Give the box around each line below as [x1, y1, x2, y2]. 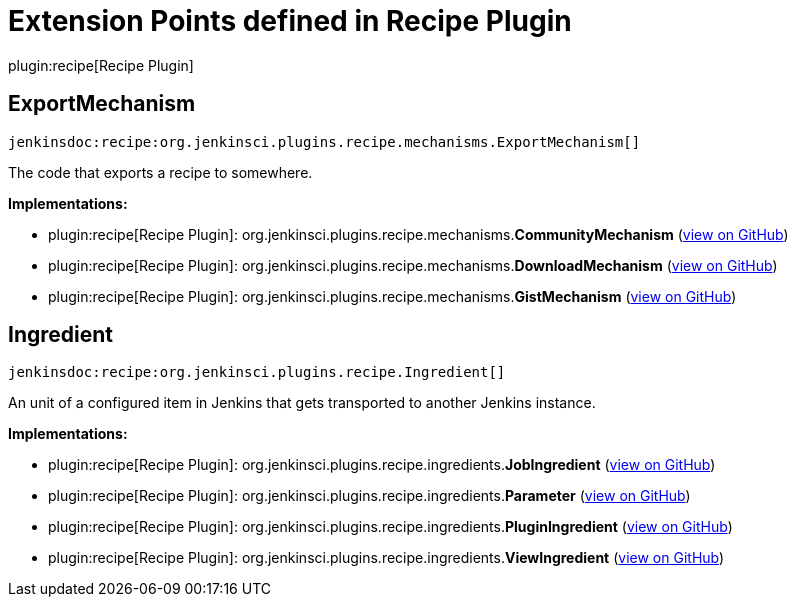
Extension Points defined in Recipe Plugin [8, 4, 572, 38]
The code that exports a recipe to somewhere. [8, 163, 313, 181]
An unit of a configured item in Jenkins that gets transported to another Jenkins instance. [8, 394, 596, 412]
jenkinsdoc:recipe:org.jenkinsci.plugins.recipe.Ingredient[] [8, 364, 506, 381]
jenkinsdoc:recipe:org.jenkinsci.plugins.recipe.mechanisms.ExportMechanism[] [8, 133, 641, 150]
